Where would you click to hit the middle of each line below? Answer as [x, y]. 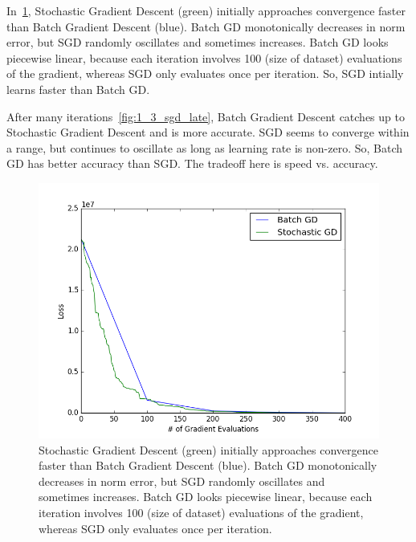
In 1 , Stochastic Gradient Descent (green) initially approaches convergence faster [206, 10]
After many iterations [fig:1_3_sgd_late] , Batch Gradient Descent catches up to [206, 116]
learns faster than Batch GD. [78, 89]
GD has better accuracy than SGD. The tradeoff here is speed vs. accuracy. [192, 163]
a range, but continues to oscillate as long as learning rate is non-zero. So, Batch [205, 147]
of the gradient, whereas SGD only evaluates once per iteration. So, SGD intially [205, 73]
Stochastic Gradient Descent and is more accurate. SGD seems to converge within [208, 132]
